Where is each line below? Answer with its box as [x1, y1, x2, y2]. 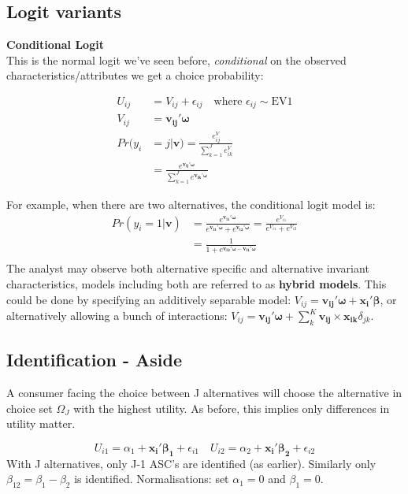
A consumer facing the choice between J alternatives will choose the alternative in [6, 384, 402, 401]
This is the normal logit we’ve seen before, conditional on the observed [6, 51, 347, 68]
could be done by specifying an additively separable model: [6, 291, 291, 307]
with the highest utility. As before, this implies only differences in [73, 399, 390, 416]
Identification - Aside [6, 347, 183, 372]
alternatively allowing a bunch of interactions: [6, 307, 228, 324]
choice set [6, 399, 53, 416]
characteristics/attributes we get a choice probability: [6, 67, 264, 84]
